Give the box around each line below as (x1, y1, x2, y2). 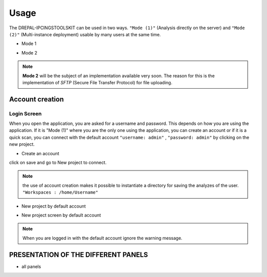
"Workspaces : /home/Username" (22, 190, 98, 195)
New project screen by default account (21, 212, 101, 218)
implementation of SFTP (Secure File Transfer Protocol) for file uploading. (22, 79, 173, 85)
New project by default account (21, 203, 86, 209)
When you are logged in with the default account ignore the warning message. (22, 235, 182, 241)
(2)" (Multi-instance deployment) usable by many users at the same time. (9, 31, 161, 37)
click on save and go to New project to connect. (9, 160, 107, 166)
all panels (21, 263, 42, 270)
